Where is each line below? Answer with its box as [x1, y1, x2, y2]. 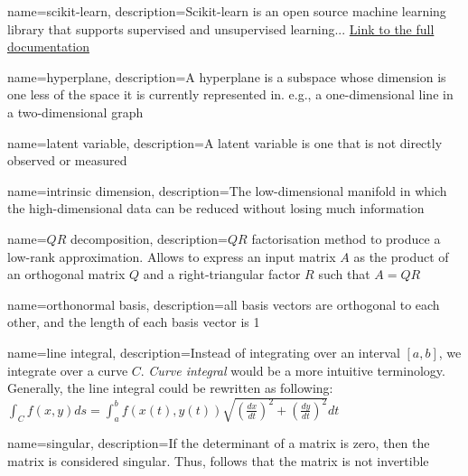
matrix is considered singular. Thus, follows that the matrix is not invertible [7, 451, 429, 470]
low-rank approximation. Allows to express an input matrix [7, 247, 336, 266]
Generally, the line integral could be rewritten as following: [7, 378, 333, 397]
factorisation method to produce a [251, 229, 441, 247]
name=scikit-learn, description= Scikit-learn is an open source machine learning [7, 2, 446, 20]
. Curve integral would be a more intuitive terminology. [140, 360, 445, 379]
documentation [7, 37, 90, 56]
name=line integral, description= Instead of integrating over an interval [7, 342, 400, 361]
